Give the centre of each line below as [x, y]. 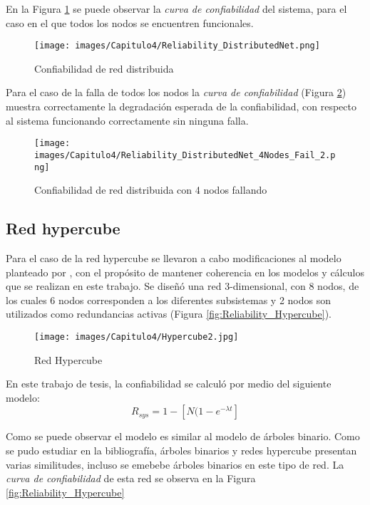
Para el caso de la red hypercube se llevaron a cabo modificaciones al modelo [174, 257]
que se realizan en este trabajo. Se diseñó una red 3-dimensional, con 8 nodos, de [183, 286]
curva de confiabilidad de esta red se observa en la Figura [131, 478]
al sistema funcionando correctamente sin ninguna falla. [127, 120]
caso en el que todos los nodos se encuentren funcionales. [130, 22]
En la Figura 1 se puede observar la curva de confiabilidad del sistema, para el [176, 9]
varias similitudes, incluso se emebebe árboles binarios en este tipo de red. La [175, 464]
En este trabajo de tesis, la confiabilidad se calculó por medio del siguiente [169, 384]
